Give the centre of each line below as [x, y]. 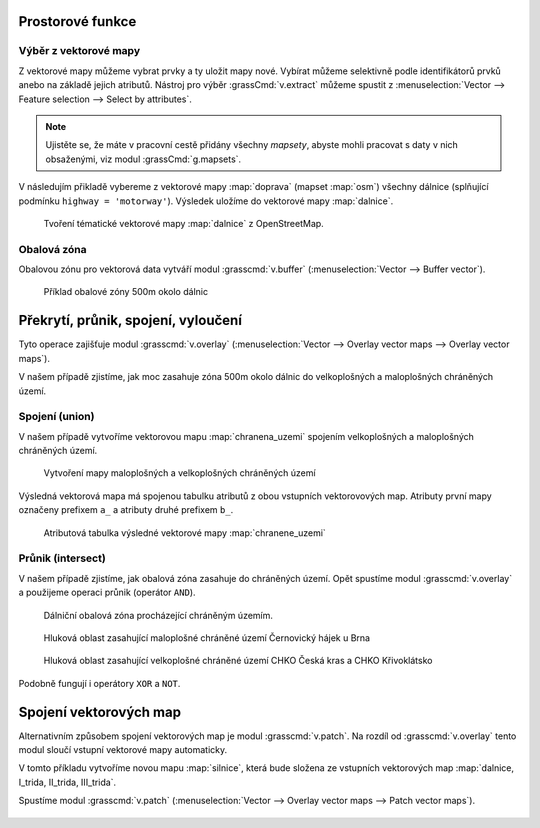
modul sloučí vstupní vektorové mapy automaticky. [123, 749]
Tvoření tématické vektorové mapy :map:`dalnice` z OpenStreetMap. [183, 223]
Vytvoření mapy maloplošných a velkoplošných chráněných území [179, 473]
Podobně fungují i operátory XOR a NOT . [99, 683]
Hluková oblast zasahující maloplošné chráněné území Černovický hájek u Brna [206, 637]
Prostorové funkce [77, 21]
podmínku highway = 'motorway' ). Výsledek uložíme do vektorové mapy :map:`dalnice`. [206, 201]
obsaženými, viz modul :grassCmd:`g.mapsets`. [143, 159]
